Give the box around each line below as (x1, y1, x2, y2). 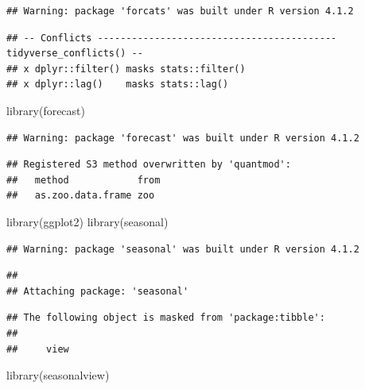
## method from (6, 174, 161, 186)
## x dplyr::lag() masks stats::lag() (6, 79, 229, 91)
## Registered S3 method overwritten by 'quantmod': (6, 159, 291, 171)
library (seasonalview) (6, 367, 110, 383)
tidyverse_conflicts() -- (6, 48, 143, 60)
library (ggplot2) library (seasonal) (6, 213, 169, 229)
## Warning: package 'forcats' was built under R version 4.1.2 (6, 6, 354, 17)
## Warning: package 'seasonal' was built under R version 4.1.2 (6, 243, 359, 255)
